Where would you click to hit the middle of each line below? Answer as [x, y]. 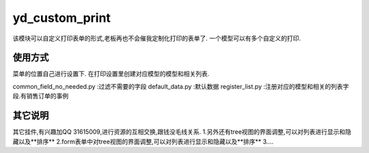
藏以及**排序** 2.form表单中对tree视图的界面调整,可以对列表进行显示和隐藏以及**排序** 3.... [143, 141]
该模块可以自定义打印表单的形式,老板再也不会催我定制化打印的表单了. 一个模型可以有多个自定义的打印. [157, 38]
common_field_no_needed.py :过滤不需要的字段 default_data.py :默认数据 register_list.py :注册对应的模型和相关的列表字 [181, 86]
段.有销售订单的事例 [41, 96]
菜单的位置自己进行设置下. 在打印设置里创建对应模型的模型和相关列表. [111, 74]
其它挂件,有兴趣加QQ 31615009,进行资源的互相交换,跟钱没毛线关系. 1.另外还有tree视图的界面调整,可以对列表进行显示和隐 [182, 132]
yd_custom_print [61, 18]
